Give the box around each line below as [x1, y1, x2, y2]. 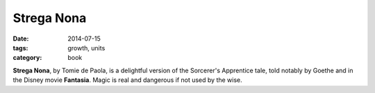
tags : [12, 43, 28, 52]
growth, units [67, 43, 106, 52]
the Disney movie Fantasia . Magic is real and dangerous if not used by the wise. [12, 76, 242, 84]
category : [12, 54, 42, 62]
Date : [12, 34, 29, 43]
